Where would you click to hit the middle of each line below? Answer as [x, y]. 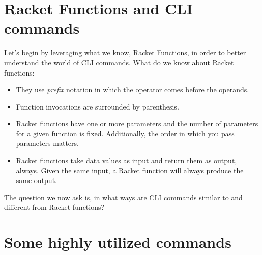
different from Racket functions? [54, 207]
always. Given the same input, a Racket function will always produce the [130, 170]
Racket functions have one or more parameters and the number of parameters [137, 123]
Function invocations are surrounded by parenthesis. [97, 106]
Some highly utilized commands [118, 242]
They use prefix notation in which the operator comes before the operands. [133, 89]
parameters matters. [47, 143]
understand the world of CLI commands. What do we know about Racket [119, 62]
